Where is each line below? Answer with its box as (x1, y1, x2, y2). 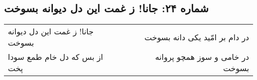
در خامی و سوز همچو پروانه (155, 51, 249, 63)
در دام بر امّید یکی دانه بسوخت (144, 31, 249, 43)
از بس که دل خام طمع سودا (8, 51, 103, 63)
